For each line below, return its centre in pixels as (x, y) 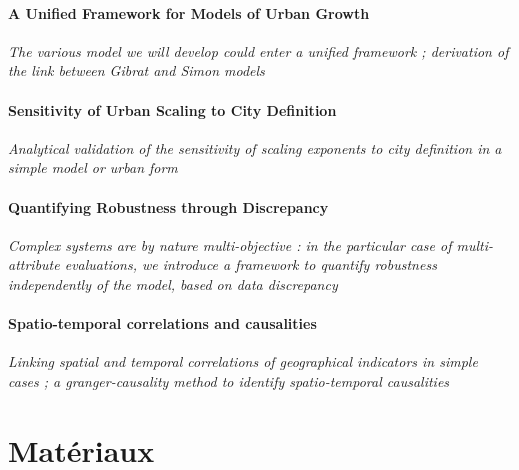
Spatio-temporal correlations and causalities (162, 323)
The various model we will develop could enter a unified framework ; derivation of (258, 50)
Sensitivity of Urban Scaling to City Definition (172, 109)
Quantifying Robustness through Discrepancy (168, 206)
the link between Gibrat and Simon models (136, 70)
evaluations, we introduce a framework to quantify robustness (250, 264)
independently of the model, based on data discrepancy (173, 283)
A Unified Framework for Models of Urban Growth (189, 12)
